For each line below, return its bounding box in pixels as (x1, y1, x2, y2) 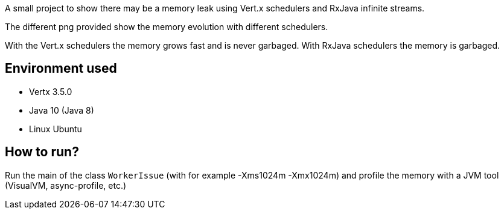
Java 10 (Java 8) (29, 105, 94, 115)
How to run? (5, 144, 79, 160)
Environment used (5, 61, 117, 76)
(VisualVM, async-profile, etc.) (5, 180, 127, 191)
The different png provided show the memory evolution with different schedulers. (5, 22, 328, 32)
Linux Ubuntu (29, 123, 82, 134)
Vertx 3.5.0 (29, 86, 72, 97)
